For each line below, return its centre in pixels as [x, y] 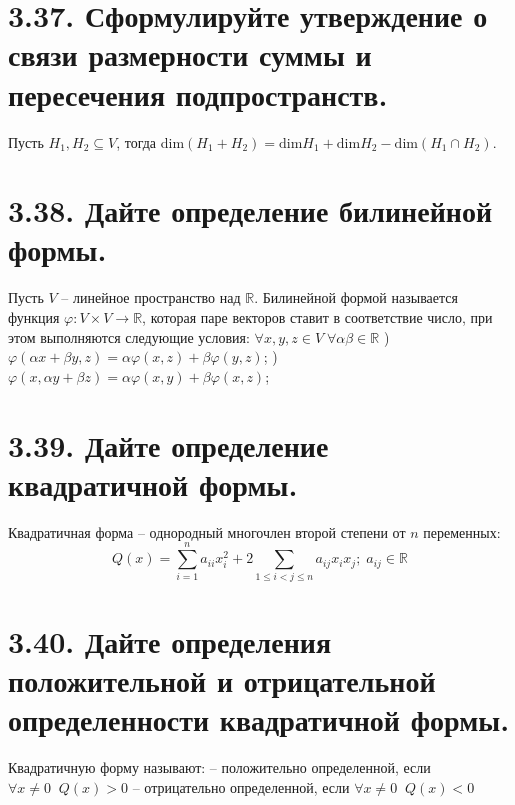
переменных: [462, 531]
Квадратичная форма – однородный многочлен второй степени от [207, 531]
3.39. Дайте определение [168, 444]
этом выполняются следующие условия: [129, 336]
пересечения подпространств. [198, 93]
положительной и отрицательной [222, 679]
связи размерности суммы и [190, 54]
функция [34, 317]
